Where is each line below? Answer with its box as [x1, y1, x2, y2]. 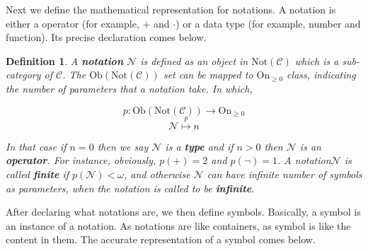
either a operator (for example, [6, 16, 139, 30]
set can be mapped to [163, 67, 253, 82]
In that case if [6, 139, 67, 153]
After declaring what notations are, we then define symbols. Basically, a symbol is [6, 204, 361, 219]
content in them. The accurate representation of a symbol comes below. [6, 232, 316, 247]
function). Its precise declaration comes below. [6, 30, 207, 45]
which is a [294, 53, 339, 68]
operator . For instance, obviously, [6, 153, 156, 168]
